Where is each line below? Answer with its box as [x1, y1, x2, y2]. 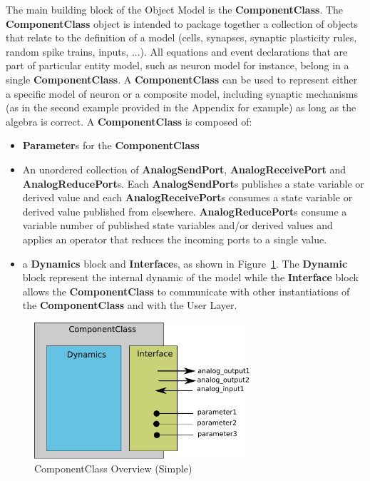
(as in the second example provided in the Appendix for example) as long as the [6, 100, 356, 115]
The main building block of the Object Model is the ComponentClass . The [6, 2, 344, 16]
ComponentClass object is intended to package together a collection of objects [6, 16, 359, 31]
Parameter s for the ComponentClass [22, 138, 200, 153]
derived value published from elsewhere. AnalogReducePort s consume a [22, 203, 347, 218]
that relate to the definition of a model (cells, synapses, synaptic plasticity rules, [6, 30, 357, 45]
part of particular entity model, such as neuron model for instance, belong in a [6, 58, 349, 73]
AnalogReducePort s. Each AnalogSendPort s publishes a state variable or [22, 176, 364, 191]
